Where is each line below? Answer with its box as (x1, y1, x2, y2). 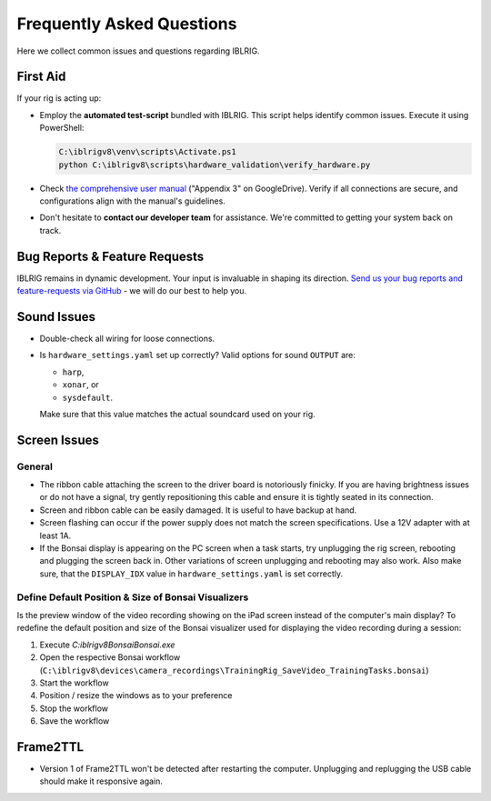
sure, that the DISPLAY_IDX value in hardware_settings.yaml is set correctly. (39, 568, 344, 579)
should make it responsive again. (39, 776, 164, 786)
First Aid (16, 69, 66, 85)
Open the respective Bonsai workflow (39, 652, 181, 663)
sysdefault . (62, 392, 114, 403)
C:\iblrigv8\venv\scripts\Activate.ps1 (58, 146, 236, 157)
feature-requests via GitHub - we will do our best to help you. (16, 285, 247, 296)
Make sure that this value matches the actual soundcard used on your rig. (39, 408, 316, 419)
